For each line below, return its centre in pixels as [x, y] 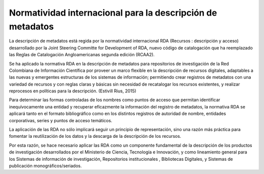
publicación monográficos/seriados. [45, 166]
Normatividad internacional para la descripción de [113, 13]
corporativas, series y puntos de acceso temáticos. [61, 120]
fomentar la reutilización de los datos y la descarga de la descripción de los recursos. [95, 136]
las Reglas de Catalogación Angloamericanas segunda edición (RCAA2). [82, 55]
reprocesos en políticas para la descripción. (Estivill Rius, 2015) [73, 91]
